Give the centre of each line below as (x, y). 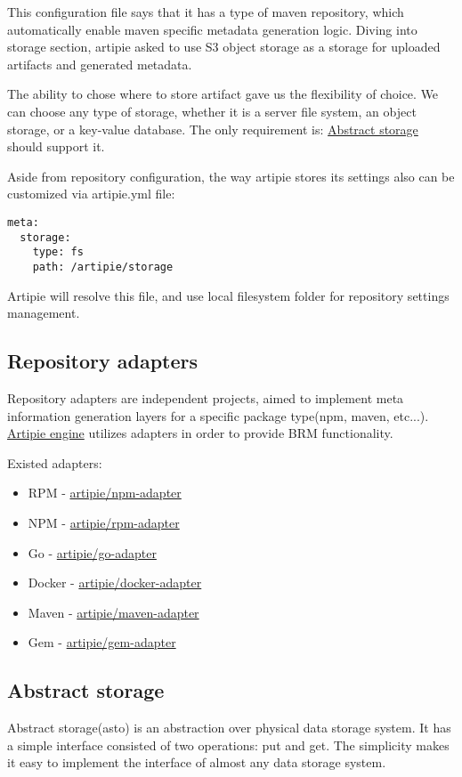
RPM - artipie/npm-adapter (105, 493)
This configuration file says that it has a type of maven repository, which (206, 12)
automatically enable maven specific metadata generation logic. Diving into (212, 29)
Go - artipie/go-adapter (92, 552)
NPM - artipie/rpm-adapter (104, 522)
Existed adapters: (55, 462)
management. (44, 313)
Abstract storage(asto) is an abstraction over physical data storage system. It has (229, 728)
